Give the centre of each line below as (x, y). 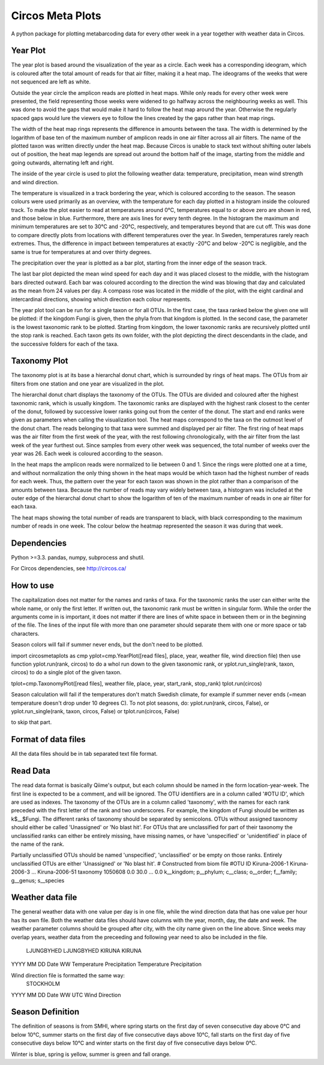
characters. (25, 633)
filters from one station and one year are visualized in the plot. (88, 384)
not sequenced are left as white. (51, 82)
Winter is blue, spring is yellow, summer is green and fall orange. (91, 1054)
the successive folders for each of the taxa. (65, 344)
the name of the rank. (38, 844)
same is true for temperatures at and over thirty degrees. (81, 252)
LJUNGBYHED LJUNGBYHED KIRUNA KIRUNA (84, 950)
